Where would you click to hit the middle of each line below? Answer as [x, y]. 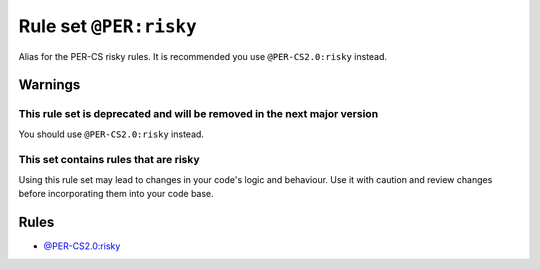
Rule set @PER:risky [107, 26]
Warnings [49, 85]
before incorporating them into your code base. [116, 194]
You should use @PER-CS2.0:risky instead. [111, 134]
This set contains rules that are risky [109, 160]
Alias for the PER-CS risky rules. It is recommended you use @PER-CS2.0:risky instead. [203, 56]
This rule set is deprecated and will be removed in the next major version [198, 114]
